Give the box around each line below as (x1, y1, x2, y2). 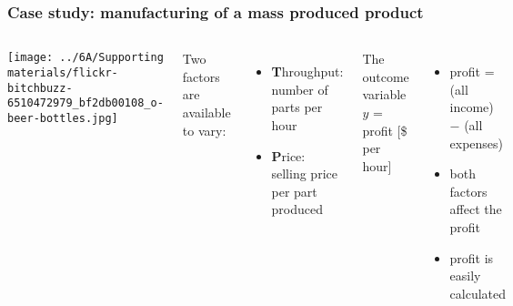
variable (362, 85, 407, 104)
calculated (449, 283, 507, 302)
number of (271, 79, 328, 98)
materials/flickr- (7, 66, 118, 79)
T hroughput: (271, 62, 344, 81)
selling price (271, 164, 337, 183)
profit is (449, 248, 494, 267)
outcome (362, 66, 409, 86)
